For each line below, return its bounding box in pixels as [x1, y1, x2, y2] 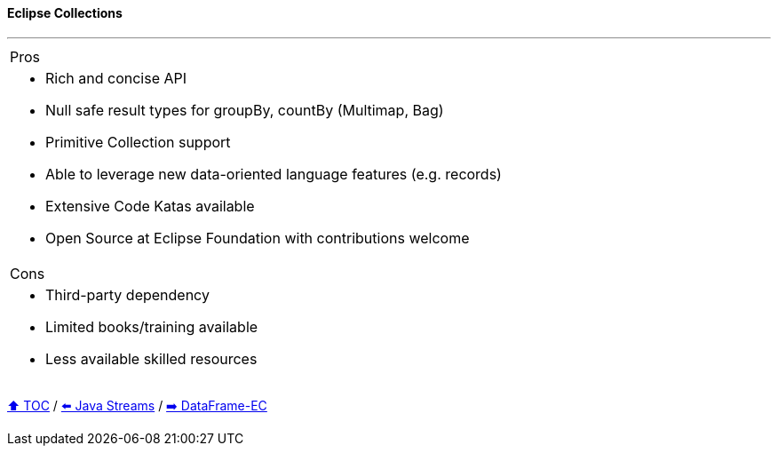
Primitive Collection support [45, 132, 231, 151]
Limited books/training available [45, 317, 258, 336]
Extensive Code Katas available [45, 196, 255, 215]
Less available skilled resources [45, 349, 258, 368]
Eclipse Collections [7, 5, 123, 20]
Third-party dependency [45, 285, 210, 304]
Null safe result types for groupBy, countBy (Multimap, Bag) [45, 100, 444, 119]
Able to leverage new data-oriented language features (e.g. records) [45, 164, 502, 183]
